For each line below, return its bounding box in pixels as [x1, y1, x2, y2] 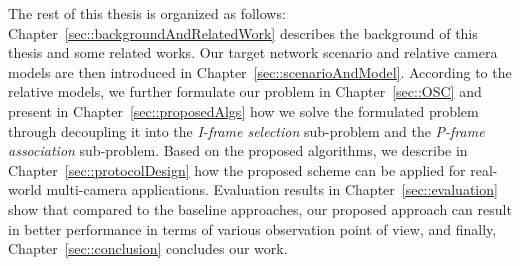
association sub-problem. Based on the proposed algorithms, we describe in [8, 140, 468, 161]
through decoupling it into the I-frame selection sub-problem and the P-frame [8, 120, 485, 141]
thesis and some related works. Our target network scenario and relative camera [8, 42, 498, 63]
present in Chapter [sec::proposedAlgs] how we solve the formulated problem [8, 100, 479, 121]
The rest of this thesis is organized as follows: [8, 3, 286, 23]
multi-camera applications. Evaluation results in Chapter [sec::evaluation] [46, 179, 498, 200]
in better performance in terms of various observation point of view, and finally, [8, 218, 497, 239]
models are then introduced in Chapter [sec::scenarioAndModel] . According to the [8, 61, 512, 82]
